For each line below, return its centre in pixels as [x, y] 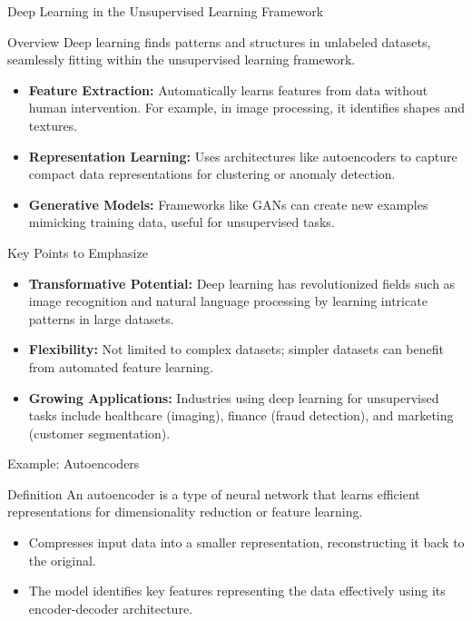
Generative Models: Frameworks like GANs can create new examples [228, 204]
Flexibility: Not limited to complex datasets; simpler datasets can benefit [236, 349]
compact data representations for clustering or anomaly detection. [212, 174]
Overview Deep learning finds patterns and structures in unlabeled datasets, [219, 41]
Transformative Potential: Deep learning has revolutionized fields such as [242, 283]
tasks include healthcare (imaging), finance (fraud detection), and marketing [241, 415]
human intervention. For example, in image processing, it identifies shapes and [247, 108]
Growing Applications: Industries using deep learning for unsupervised [234, 397]
